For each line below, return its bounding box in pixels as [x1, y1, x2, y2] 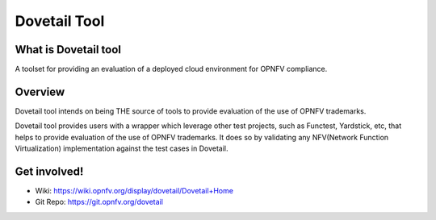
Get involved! [15, 164, 84, 178]
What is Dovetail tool [15, 43, 121, 56]
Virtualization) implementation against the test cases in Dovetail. [15, 143, 229, 153]
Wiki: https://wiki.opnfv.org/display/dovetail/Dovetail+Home [35, 186, 234, 196]
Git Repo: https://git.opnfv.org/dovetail [35, 197, 163, 207]
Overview [15, 85, 65, 98]
